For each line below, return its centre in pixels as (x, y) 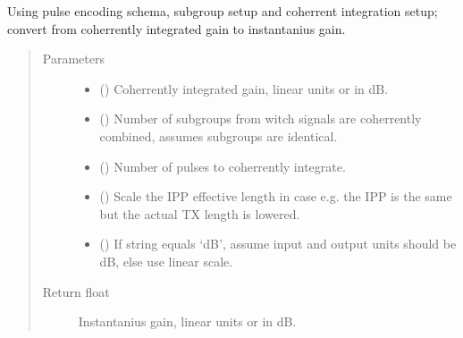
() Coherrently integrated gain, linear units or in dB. (244, 88)
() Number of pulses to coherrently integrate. (223, 166)
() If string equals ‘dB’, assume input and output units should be (278, 244)
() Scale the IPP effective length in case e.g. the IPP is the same (276, 196)
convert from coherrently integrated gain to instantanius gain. (177, 28)
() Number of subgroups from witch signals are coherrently (261, 118)
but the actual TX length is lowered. (200, 213)
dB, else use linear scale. (166, 261)
